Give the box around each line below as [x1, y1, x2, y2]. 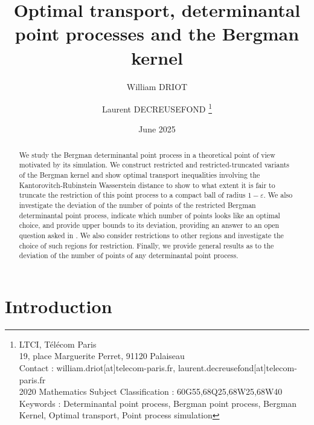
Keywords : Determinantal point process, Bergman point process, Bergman [19, 397, 297, 409]
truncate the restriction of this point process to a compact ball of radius [19, 190, 246, 200]
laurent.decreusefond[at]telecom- [178, 362, 297, 374]
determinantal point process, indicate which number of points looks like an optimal [19, 210, 280, 220]
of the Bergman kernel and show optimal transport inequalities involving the [19, 170, 260, 180]
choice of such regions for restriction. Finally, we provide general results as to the [19, 240, 274, 250]
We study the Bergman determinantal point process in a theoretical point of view [19, 149, 275, 160]
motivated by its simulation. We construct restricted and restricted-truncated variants [19, 160, 289, 170]
